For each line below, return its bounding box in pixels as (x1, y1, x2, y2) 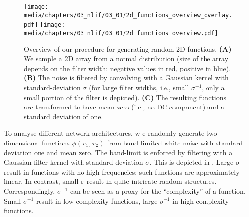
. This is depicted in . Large (149, 157, 234, 167)
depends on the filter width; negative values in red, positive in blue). (24, 63, 231, 73)
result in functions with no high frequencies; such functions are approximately (4, 166, 240, 177)
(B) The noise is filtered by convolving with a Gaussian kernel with (24, 72, 229, 83)
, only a (202, 82, 225, 92)
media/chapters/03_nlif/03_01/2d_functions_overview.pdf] (24, 29, 218, 36)
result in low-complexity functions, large (36, 195, 158, 206)
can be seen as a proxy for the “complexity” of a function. (70, 185, 246, 196)
